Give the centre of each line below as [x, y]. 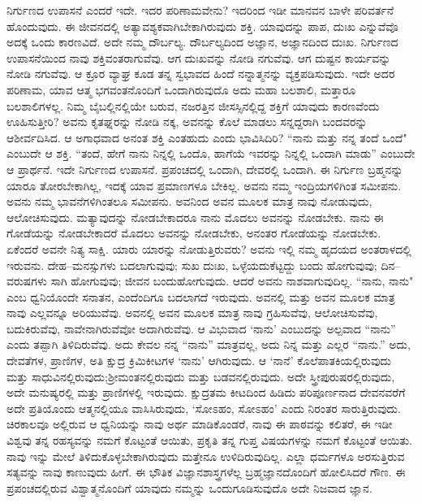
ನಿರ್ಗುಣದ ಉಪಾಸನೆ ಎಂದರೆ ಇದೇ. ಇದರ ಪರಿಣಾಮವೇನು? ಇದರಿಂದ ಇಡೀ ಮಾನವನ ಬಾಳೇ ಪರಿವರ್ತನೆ [200, 10]
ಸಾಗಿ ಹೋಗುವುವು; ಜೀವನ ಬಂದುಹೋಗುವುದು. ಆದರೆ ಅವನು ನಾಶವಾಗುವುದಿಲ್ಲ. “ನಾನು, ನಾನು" [232, 281]
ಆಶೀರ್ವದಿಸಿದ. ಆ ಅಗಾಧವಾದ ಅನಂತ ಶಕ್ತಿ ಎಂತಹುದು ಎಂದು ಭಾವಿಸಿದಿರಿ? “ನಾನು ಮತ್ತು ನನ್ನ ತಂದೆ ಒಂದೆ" [207, 137]
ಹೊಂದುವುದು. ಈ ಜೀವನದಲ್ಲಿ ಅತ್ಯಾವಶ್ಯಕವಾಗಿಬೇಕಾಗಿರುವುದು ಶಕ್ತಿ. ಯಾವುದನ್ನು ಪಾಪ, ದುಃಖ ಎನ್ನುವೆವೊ [202, 26]
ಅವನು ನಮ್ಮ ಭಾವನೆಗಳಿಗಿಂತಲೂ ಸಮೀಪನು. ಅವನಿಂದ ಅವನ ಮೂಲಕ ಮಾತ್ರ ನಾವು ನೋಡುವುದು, [189, 201]
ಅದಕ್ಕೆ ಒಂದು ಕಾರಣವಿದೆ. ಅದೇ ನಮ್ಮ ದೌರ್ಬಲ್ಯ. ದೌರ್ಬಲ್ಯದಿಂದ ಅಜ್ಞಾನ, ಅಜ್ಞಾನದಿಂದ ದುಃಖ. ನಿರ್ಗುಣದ [202, 42]
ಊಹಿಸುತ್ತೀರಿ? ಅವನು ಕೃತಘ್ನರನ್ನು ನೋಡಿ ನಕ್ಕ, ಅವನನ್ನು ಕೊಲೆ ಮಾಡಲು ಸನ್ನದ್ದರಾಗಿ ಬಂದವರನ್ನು [187, 122]
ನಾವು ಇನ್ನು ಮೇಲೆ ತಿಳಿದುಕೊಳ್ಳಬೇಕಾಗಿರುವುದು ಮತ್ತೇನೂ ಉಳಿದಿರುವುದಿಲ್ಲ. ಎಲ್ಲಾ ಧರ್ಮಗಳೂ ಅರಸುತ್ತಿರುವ [206, 456]
